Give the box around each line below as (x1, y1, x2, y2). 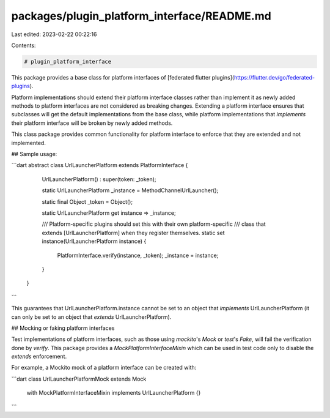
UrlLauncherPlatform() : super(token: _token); (42, 175, 156, 183)
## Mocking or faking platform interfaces (11, 324, 115, 332)
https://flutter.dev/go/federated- (233, 73, 315, 81)
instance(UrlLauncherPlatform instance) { (42, 237, 147, 245)
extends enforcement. (11, 353, 67, 360)
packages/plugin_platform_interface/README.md (11, 9, 271, 23)
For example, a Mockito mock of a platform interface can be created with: (11, 364, 197, 371)
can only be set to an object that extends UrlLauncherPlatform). (11, 313, 172, 321)
